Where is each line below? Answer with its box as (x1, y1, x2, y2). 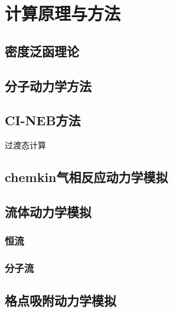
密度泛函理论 (5, 41, 79, 60)
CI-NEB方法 (5, 111, 81, 129)
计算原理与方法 (5, 1, 121, 25)
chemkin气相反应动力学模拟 (5, 168, 168, 186)
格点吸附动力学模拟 (5, 291, 116, 310)
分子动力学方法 (5, 76, 92, 95)
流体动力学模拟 (5, 202, 92, 220)
